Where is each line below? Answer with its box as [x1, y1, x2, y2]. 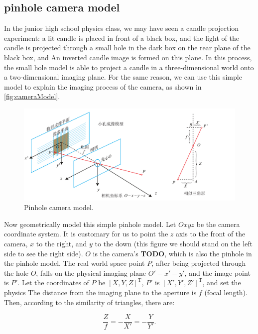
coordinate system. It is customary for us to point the [4, 228, 168, 239]
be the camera [196, 219, 240, 229]
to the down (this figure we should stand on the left [95, 238, 253, 248]
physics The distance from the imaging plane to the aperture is [4, 287, 197, 297]
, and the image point [184, 267, 251, 278]
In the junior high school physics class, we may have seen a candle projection [4, 23, 239, 33]
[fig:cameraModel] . [4, 91, 60, 102]
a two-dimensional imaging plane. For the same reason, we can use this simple [4, 72, 242, 82]
